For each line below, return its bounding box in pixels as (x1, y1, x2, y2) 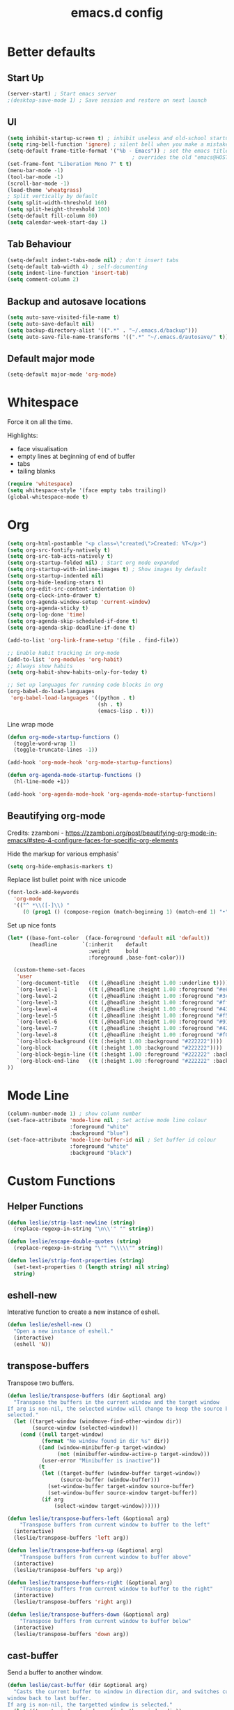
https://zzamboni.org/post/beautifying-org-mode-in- (65, 828, 217, 837)
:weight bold (88, 947, 139, 955)
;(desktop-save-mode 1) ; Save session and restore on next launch (7, 96, 208, 104)
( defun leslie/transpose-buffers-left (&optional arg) (7, 1515, 170, 1522)
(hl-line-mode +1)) (13, 778, 70, 785)
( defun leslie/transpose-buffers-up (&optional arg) (7, 1547, 164, 1554)
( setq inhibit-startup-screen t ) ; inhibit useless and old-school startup (7, 135, 232, 142)
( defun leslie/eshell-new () (7, 1322, 92, 1329)
